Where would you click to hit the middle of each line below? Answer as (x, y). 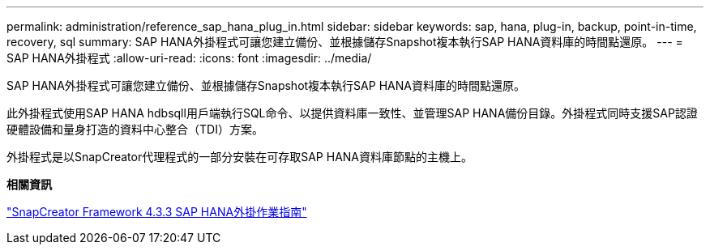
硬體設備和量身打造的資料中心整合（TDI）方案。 (135, 129)
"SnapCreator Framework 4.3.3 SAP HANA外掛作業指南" (157, 212)
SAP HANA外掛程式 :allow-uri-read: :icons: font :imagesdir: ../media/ (189, 58)
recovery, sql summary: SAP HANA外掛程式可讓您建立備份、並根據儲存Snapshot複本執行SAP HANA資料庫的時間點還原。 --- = (345, 42)
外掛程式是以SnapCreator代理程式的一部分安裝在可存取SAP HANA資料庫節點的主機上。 (240, 157)
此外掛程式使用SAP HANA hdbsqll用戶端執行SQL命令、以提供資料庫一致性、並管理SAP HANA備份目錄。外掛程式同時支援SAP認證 (352, 113)
